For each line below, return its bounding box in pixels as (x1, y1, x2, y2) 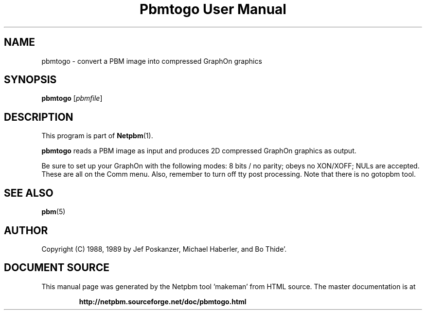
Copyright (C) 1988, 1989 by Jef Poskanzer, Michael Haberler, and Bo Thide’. (41, 244, 287, 253)
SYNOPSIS (4, 74, 57, 86)
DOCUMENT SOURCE (4, 261, 109, 274)
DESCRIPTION (4, 111, 73, 123)
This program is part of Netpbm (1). (41, 131, 153, 140)
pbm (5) (41, 207, 66, 216)
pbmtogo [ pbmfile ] (41, 94, 103, 103)
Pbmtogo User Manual (140, 1, 286, 18)
